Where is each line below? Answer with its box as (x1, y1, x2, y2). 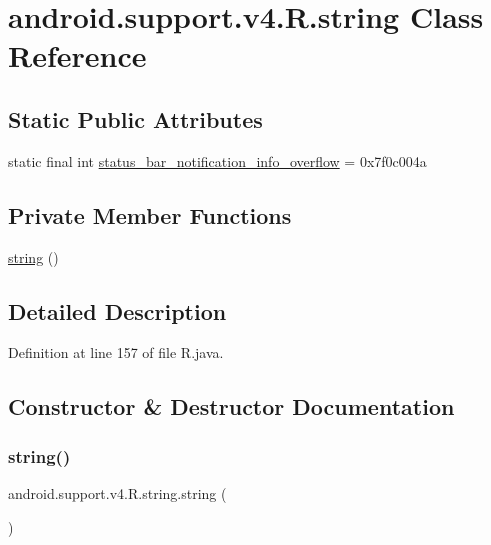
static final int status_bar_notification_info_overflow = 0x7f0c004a (8, 150, 427, 171)
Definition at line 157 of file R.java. (8, 342, 224, 363)
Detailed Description (8, 295, 227, 326)
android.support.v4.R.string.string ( (8, 482, 227, 503)
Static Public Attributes (8, 103, 263, 134)
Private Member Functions (8, 199, 292, 230)
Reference (8, 35, 147, 76)
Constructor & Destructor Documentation (8, 391, 455, 422)
